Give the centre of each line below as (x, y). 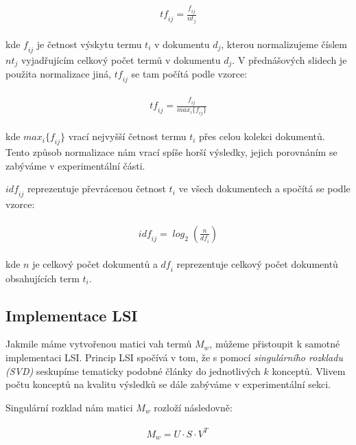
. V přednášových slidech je (289, 59)
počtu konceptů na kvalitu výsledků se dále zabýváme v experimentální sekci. (168, 384)
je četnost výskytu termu (89, 44)
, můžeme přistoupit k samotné (275, 344)
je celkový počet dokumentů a (95, 263)
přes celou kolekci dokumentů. (262, 136)
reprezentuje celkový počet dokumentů (257, 263)
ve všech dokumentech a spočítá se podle (264, 189)
